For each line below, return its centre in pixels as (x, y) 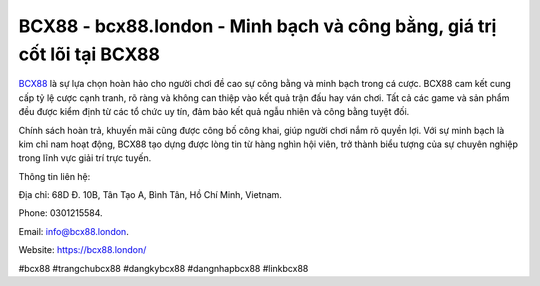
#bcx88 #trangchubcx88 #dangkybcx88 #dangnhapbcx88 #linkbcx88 (163, 268)
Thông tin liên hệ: (54, 176)
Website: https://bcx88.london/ (82, 250)
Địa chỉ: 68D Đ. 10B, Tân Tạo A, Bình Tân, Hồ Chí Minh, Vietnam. (150, 195)
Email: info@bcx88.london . (73, 231)
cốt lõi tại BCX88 (89, 54)
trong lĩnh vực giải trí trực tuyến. (85, 158)
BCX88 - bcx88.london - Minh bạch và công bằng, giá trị (257, 26)
